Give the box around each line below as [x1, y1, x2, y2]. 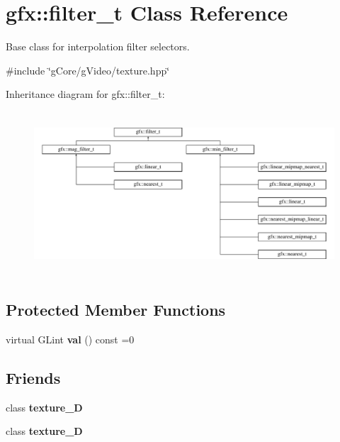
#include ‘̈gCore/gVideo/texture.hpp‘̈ [6, 62, 170, 77]
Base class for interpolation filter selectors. [6, 39, 190, 54]
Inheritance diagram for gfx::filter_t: [6, 87, 165, 101]
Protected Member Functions [6, 299, 226, 321]
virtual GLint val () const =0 [6, 332, 135, 347]
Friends [6, 367, 61, 388]
